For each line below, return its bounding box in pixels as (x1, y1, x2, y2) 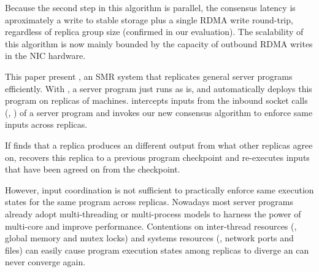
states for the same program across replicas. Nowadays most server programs (5, 195, 294, 208)
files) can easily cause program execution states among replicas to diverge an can (5, 243, 309, 256)
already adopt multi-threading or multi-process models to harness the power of (5, 207, 301, 220)
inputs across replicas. (5, 118, 88, 131)
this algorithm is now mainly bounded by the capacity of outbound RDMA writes (5, 37, 313, 50)
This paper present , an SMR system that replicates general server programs (5, 69, 293, 82)
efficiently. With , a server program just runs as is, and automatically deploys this (5, 82, 312, 95)
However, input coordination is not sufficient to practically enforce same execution (5, 183, 314, 196)
